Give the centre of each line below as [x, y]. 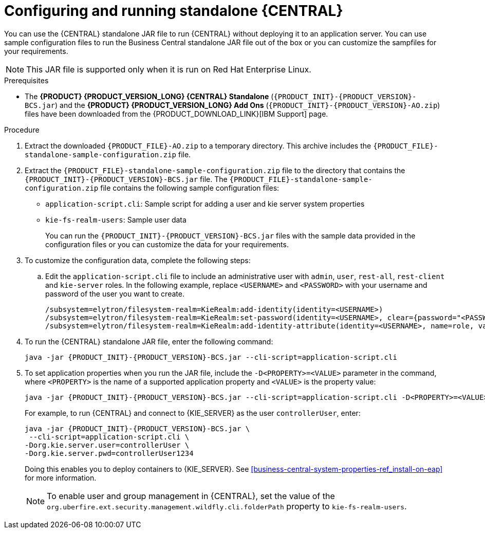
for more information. [61, 477]
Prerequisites [26, 80]
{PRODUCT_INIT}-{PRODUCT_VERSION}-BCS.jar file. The [126, 179]
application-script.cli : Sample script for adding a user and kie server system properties [205, 204]
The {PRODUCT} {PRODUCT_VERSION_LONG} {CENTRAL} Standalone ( [149, 96]
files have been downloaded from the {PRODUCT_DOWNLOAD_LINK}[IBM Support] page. [176, 114]
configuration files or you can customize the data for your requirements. [167, 244]
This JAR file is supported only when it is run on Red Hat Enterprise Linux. [169, 69]
